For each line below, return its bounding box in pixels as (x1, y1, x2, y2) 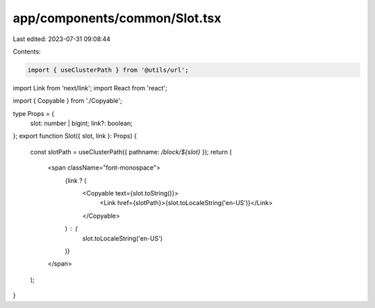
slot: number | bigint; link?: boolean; (30, 119, 133, 128)
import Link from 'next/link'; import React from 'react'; (12, 83, 167, 92)
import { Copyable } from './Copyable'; (12, 97, 122, 105)
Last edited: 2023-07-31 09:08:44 (12, 35, 111, 43)
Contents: (12, 47, 41, 56)
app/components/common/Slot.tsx (12, 10, 222, 26)
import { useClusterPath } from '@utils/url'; (27, 66, 189, 74)
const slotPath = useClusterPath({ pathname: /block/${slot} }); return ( (30, 147, 232, 156)
